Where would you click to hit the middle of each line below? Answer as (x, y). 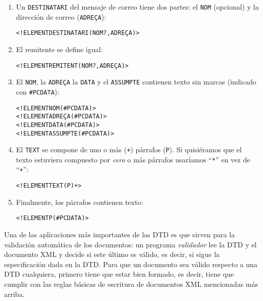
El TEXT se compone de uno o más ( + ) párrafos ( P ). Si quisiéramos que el (129, 149)
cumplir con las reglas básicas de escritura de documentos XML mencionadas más (131, 284)
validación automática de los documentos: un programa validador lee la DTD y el (130, 244)
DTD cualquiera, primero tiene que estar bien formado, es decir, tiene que (119, 274)
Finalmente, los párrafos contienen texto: (80, 202)
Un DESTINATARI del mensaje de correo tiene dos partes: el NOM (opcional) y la (137, 7)
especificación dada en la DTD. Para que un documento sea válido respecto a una (131, 264)
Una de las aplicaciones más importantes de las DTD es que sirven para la (120, 234)
